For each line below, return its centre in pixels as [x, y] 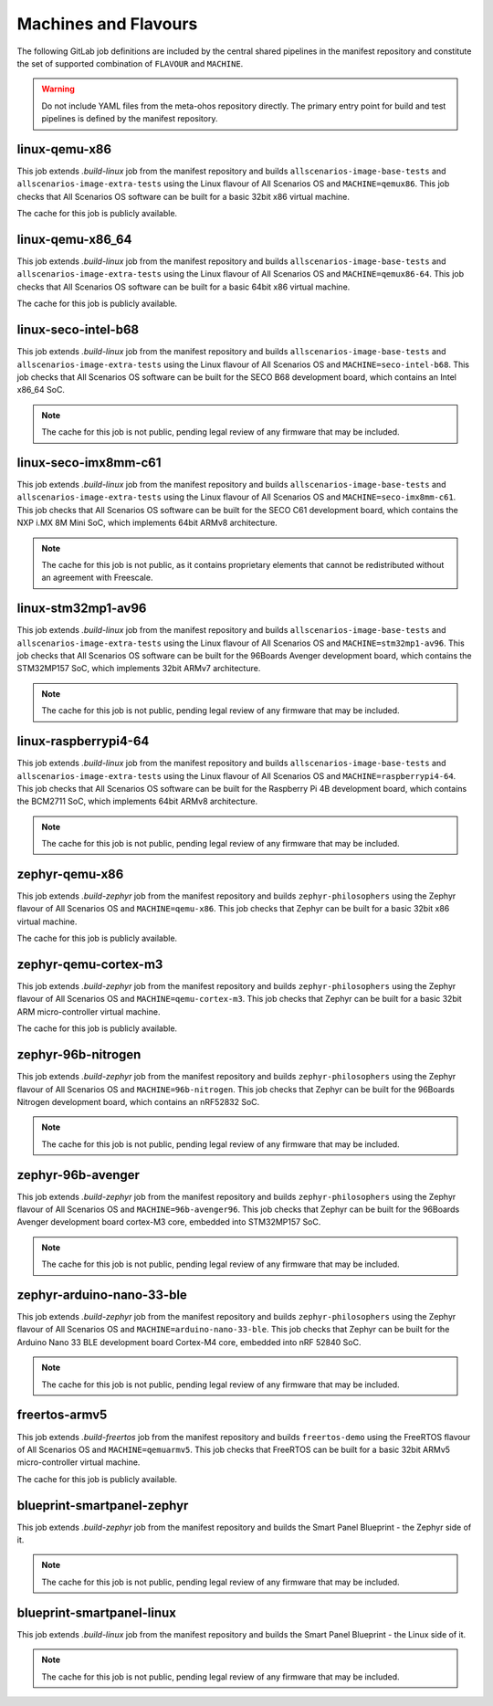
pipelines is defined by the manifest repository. [130, 119]
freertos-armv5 [62, 1415]
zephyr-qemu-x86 [70, 874]
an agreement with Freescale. [97, 578]
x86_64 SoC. [41, 390]
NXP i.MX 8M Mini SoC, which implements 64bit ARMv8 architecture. [147, 523]
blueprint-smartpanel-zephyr [103, 1506]
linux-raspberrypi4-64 [83, 741]
